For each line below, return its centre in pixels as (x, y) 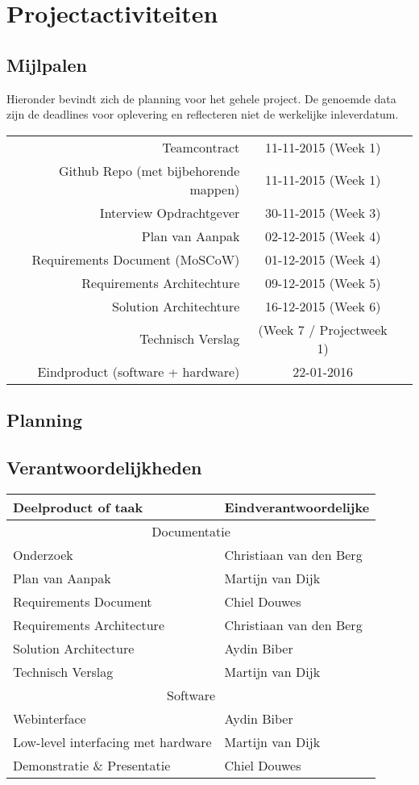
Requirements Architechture (161, 282)
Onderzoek (43, 554)
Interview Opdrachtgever (170, 212)
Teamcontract (201, 147)
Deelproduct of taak (78, 507)
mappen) (215, 189)
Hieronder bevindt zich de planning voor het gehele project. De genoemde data (201, 98)
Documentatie (191, 531)
